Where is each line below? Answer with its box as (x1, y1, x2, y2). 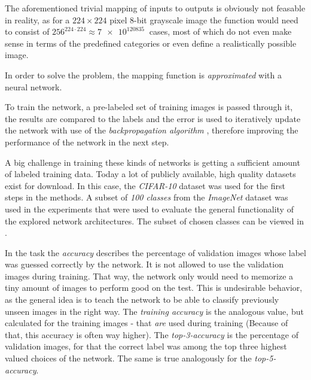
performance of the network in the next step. (5, 135, 169, 148)
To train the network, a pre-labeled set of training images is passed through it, (5, 101, 293, 113)
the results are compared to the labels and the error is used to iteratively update (5, 112, 301, 124)
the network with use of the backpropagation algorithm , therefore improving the (5, 124, 298, 136)
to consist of (5, 25, 50, 38)
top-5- (254, 352, 276, 364)
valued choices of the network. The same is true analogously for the (5, 352, 252, 364)
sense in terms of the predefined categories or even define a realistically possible (5, 37, 297, 49)
